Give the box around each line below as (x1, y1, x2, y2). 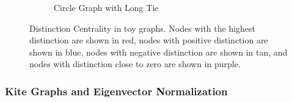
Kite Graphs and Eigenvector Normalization (5, 83, 228, 98)
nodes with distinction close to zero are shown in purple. (29, 57, 241, 70)
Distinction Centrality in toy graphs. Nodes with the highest (29, 21, 256, 34)
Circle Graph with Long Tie (54, 1, 159, 13)
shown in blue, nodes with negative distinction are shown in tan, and (29, 45, 288, 58)
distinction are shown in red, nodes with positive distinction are (29, 34, 268, 46)
